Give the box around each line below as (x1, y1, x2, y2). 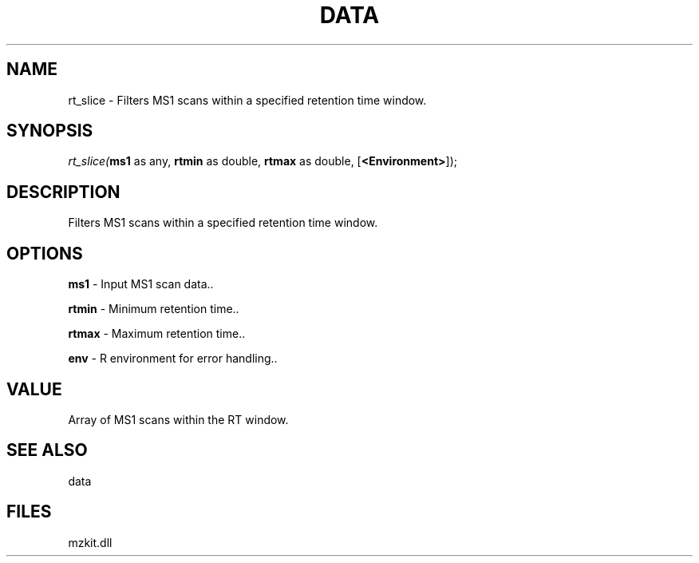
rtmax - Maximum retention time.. (68, 327, 246, 341)
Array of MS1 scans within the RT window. (68, 412, 289, 426)
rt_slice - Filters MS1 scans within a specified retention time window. (68, 93, 427, 107)
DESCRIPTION (6, 181, 120, 202)
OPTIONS (6, 243, 83, 264)
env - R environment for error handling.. (68, 351, 278, 366)
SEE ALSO (6, 440, 88, 461)
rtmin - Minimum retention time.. (68, 302, 239, 316)
